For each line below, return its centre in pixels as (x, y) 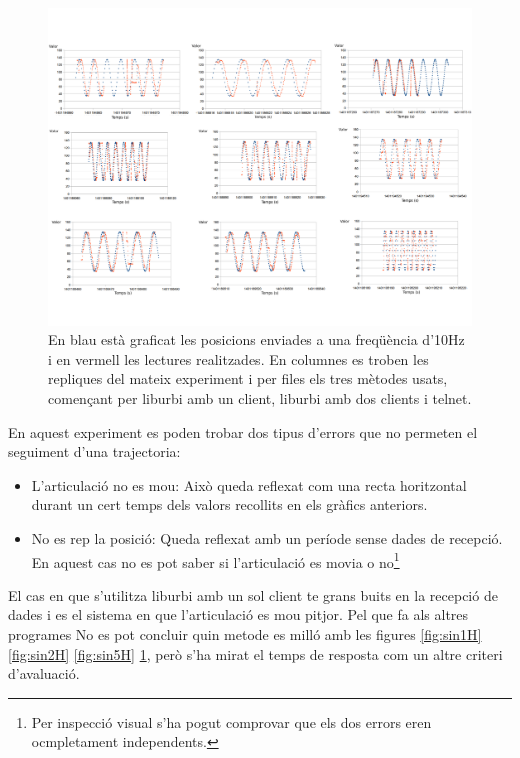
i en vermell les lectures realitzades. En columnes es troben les (238, 358)
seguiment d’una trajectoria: (94, 451)
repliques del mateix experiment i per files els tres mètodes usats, (248, 378)
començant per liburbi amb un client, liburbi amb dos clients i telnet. (260, 397)
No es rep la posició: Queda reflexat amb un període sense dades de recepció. (267, 537)
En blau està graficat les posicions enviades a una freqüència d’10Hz (256, 339)
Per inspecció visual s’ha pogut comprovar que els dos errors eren (231, 721)
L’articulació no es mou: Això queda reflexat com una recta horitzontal (249, 484)
